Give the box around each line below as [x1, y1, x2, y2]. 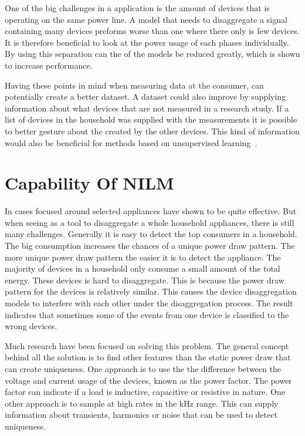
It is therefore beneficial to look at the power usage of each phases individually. [5, 36, 289, 48]
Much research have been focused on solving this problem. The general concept [5, 339, 289, 351]
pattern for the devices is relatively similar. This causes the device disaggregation [5, 285, 297, 298]
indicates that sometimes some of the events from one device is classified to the [5, 308, 289, 320]
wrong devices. [5, 320, 57, 332]
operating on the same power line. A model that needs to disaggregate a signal [5, 13, 287, 25]
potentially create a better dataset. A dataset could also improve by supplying [5, 90, 286, 103]
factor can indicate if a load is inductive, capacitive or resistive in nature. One [5, 386, 285, 398]
